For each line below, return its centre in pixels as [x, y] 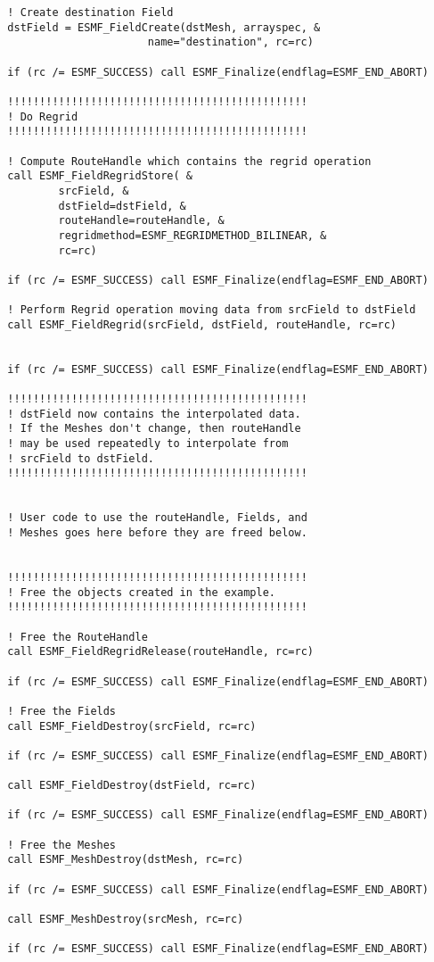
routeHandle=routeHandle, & [141, 221]
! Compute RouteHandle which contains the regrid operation [189, 161]
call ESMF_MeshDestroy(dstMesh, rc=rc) [126, 860]
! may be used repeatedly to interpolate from [148, 444]
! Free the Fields [62, 711]
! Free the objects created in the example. [141, 592]
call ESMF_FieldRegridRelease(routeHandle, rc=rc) [160, 652]
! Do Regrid [43, 116]
